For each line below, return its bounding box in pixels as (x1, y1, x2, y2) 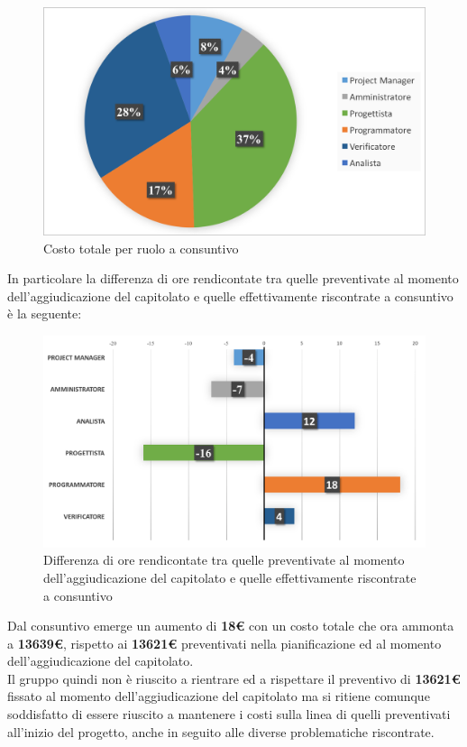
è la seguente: (7, 304, 82, 323)
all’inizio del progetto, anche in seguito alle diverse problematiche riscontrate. (7, 722, 435, 741)
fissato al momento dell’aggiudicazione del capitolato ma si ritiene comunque (7, 687, 430, 705)
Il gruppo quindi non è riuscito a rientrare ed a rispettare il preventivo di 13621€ (7, 669, 461, 687)
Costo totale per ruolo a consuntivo (43, 238, 239, 257)
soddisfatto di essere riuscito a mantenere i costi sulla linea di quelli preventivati (7, 705, 451, 724)
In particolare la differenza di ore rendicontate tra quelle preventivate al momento (7, 269, 459, 288)
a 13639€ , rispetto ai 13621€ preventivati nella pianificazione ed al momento (7, 633, 442, 652)
